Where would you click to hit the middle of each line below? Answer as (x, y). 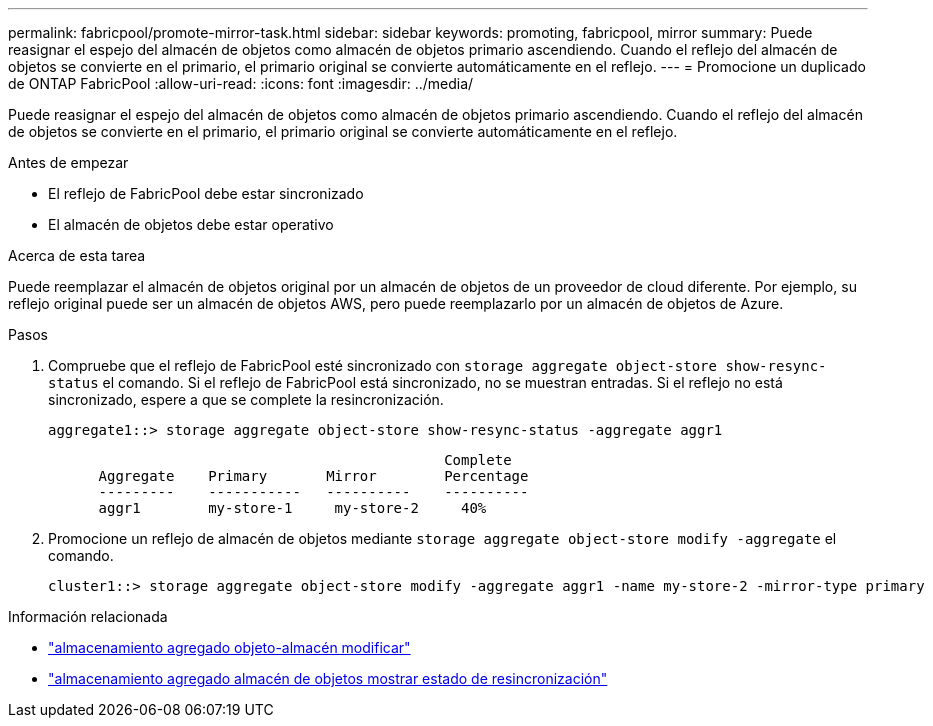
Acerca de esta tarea (77, 255)
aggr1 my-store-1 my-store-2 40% (292, 508)
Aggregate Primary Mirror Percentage (313, 476)
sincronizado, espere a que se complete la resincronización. (246, 399)
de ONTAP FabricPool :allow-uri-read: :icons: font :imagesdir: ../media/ (241, 83)
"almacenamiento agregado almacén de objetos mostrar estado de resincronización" (328, 678)
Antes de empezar (68, 162)
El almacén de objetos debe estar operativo (191, 224)
